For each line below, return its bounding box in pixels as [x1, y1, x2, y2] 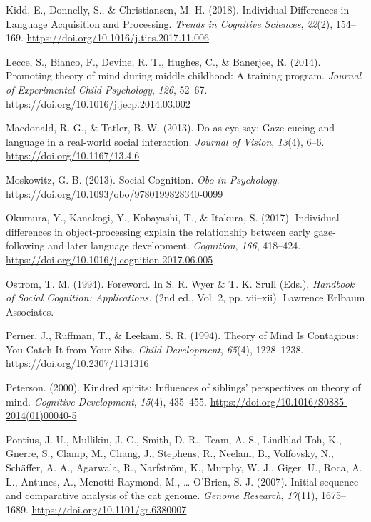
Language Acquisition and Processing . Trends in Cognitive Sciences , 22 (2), [6, 16, 333, 31]
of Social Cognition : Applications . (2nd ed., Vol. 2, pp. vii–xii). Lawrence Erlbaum [6, 290, 365, 305]
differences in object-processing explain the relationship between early [6, 224, 311, 239]
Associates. [6, 303, 54, 318]
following [6, 238, 45, 253]
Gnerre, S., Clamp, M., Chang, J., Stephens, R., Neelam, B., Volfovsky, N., [6, 446, 334, 461]
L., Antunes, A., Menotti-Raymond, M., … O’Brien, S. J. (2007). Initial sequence [6, 473, 359, 488]
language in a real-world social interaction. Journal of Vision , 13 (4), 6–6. [6, 134, 325, 149]
